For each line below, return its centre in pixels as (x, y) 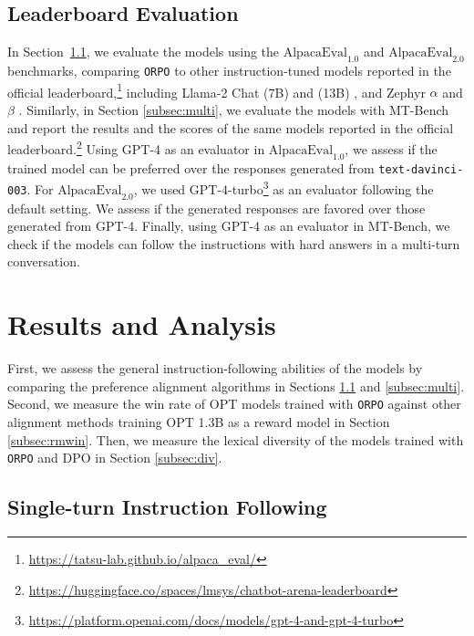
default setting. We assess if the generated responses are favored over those (216, 208)
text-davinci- (421, 169)
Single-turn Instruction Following (167, 507)
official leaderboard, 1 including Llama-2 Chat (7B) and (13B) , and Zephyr (216, 90)
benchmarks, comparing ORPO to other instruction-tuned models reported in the (229, 70)
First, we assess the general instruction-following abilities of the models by (215, 368)
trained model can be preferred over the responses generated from (191, 167)
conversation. (44, 261)
